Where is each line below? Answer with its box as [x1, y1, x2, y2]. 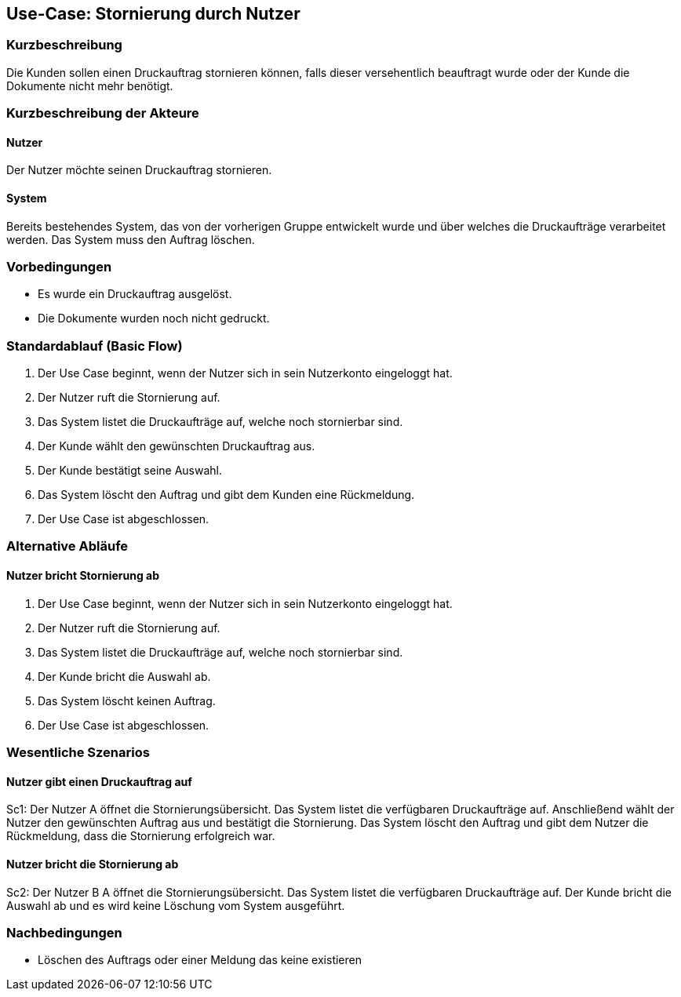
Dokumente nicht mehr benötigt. [6, 78, 173, 93]
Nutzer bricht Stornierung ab [6, 569, 160, 583]
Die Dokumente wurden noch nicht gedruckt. [38, 311, 270, 326]
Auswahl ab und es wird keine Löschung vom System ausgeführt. [6, 898, 345, 912]
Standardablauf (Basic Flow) [6, 337, 183, 354]
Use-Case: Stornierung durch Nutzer [6, 4, 300, 24]
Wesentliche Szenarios [6, 744, 150, 761]
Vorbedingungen [6, 258, 112, 275]
